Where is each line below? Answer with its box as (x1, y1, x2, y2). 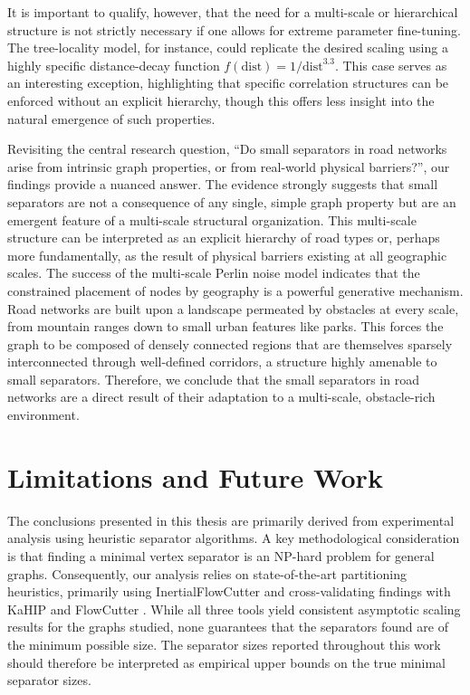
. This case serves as (334, 55, 447, 74)
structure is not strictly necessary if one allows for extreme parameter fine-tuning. (7, 20, 461, 39)
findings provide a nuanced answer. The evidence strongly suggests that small (7, 175, 438, 194)
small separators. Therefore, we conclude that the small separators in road (7, 369, 419, 388)
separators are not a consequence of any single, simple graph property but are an (7, 192, 456, 211)
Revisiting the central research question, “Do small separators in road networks (7, 139, 447, 158)
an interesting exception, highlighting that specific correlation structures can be (7, 73, 449, 92)
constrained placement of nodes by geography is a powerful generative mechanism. (7, 281, 464, 300)
